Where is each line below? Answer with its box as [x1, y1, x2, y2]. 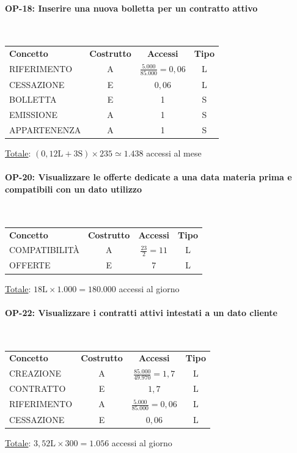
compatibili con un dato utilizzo [5, 182, 142, 195]
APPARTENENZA [9, 123, 81, 136]
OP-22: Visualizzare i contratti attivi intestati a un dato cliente [5, 306, 277, 319]
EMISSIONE [9, 108, 57, 121]
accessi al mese [146, 147, 202, 160]
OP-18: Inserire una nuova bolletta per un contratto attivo [5, 1, 258, 14]
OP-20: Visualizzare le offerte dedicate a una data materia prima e [5, 171, 292, 183]
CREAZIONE [9, 367, 61, 380]
